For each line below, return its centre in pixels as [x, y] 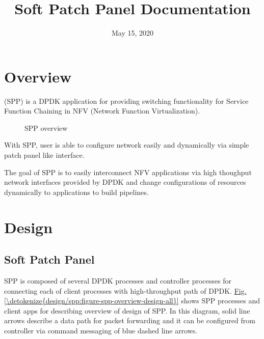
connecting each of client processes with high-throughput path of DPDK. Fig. [125, 290]
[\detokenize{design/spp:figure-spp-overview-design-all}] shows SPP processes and [132, 301]
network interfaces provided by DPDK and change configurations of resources [125, 182]
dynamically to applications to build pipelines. [76, 192]
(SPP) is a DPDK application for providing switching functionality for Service [126, 101]
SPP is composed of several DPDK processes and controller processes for [118, 280]
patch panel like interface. [44, 155]
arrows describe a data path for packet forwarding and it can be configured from [130, 320]
